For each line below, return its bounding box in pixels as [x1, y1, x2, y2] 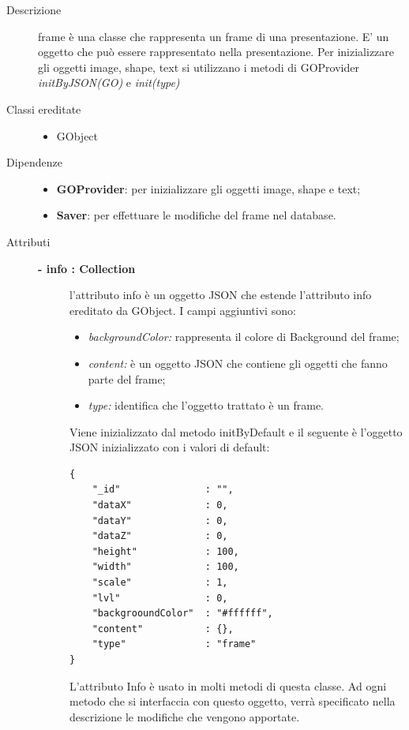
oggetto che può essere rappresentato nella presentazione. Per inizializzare [38, 43, 395, 60]
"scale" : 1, [92, 577, 228, 589]
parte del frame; [88, 370, 166, 387]
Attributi [6, 233, 51, 249]
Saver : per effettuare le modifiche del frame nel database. [56, 207, 336, 223]
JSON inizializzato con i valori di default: [69, 439, 270, 455]
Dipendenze [6, 154, 62, 170]
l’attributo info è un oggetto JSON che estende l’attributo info [69, 286, 372, 303]
